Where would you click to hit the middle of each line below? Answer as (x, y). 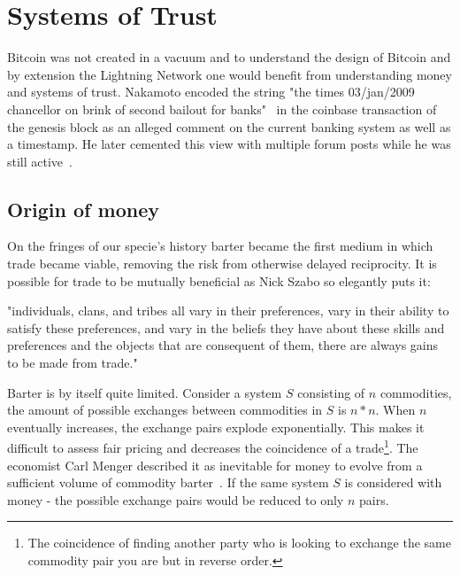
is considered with (393, 482)
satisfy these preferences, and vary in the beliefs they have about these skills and (226, 327)
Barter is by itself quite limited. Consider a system (145, 392)
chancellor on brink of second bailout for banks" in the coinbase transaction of (222, 109)
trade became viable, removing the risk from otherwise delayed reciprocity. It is (222, 264)
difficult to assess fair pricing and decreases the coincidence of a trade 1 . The (213, 447)
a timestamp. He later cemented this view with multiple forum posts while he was (229, 144)
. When (395, 410)
